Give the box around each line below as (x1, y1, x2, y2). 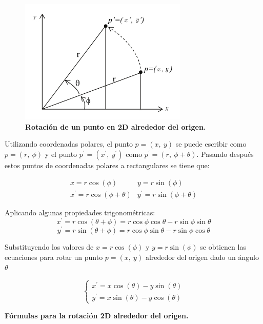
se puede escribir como (175, 138, 247, 149)
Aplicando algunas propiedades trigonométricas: (5, 207, 155, 217)
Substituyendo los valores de (5, 241, 94, 252)
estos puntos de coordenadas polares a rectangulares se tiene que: (5, 159, 210, 170)
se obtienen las (200, 241, 246, 252)
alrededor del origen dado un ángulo (145, 252, 259, 262)
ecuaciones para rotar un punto (5, 252, 103, 262)
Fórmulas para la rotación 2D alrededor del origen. (5, 310, 189, 320)
